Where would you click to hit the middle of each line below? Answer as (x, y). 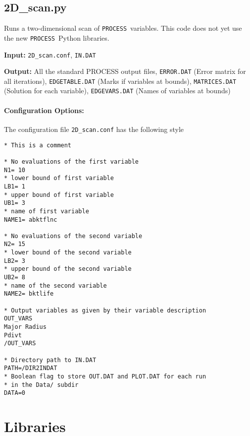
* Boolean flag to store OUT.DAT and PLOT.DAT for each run (105, 376)
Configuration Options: (44, 110)
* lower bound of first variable (59, 178)
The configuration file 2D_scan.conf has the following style (94, 129)
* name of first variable (47, 211)
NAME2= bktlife (29, 294)
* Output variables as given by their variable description (105, 310)
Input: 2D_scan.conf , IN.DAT (50, 54)
